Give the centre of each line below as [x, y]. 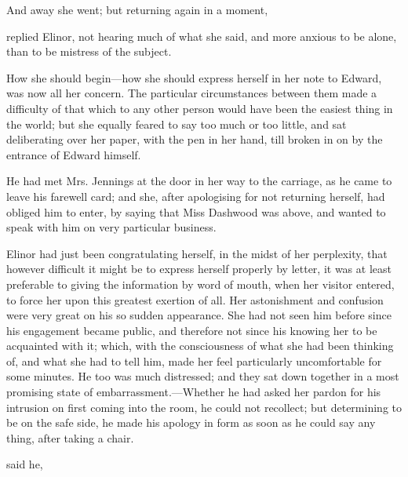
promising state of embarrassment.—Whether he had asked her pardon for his [194, 392]
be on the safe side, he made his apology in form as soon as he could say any [191, 422]
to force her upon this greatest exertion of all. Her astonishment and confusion [195, 299]
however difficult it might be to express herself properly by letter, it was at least [199, 269]
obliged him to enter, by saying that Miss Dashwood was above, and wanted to [196, 211]
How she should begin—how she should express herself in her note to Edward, [194, 77]
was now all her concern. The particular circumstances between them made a [192, 93]
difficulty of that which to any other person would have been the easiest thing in [200, 108]
